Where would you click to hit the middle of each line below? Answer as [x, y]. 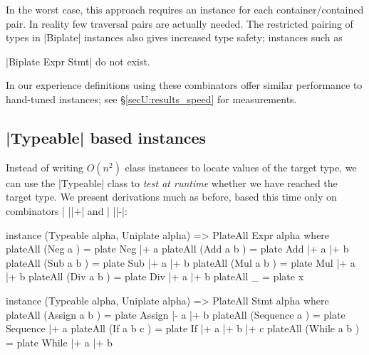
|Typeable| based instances [106, 137]
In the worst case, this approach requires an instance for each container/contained [185, 9]
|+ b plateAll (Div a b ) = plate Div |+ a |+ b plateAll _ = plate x [155, 276]
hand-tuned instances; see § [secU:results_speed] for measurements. [151, 99]
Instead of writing [45, 167]
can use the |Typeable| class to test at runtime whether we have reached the [172, 182]
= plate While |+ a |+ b [59, 342]
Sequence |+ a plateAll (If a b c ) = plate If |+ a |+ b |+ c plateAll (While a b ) [183, 328]
